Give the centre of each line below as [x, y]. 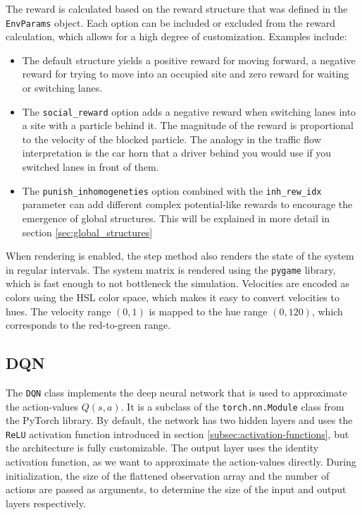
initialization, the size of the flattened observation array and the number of [168, 475]
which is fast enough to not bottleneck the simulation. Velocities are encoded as [178, 283]
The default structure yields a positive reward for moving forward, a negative [189, 60]
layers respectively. [46, 503]
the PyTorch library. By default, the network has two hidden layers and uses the [179, 420]
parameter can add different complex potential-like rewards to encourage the [187, 204]
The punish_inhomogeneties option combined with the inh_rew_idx [172, 190]
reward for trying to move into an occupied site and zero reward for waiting [186, 74]
